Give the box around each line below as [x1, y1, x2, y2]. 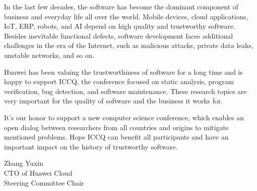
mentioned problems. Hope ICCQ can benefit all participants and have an [4, 132, 229, 142]
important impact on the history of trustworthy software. [4, 141, 178, 151]
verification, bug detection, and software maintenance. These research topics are [4, 86, 247, 96]
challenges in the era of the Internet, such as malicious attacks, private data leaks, [4, 40, 254, 50]
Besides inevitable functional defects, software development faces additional [4, 30, 233, 41]
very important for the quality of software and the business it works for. [4, 95, 223, 106]
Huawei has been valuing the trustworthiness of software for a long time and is [4, 66, 243, 77]
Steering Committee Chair [4, 177, 84, 188]
